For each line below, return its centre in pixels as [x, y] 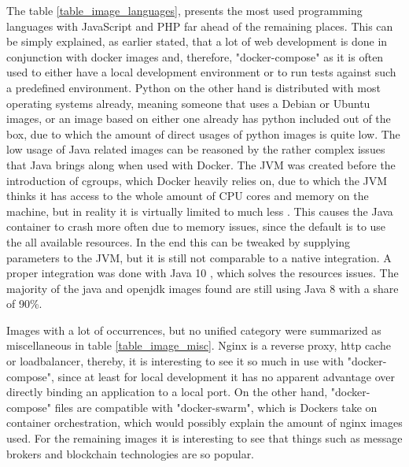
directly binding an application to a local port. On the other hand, [167, 392]
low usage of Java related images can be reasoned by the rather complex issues [196, 149]
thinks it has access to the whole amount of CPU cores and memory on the [188, 196]
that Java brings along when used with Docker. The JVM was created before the [201, 164]
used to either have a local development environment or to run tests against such [201, 72]
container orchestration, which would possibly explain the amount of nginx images [204, 423]
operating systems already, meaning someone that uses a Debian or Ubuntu [188, 103]
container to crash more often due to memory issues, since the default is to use [196, 226]
